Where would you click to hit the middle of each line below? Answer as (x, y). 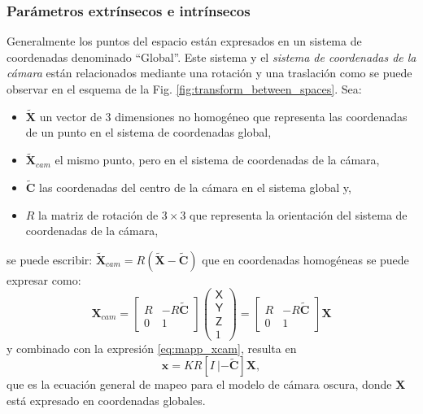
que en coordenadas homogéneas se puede (305, 259)
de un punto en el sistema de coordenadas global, (148, 132)
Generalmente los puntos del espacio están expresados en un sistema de (184, 41)
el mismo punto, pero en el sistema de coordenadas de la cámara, (217, 160)
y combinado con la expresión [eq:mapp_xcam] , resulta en (152, 348)
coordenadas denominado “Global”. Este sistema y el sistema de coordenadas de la (211, 57)
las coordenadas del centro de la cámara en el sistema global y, (195, 187)
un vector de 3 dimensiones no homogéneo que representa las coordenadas (223, 116)
